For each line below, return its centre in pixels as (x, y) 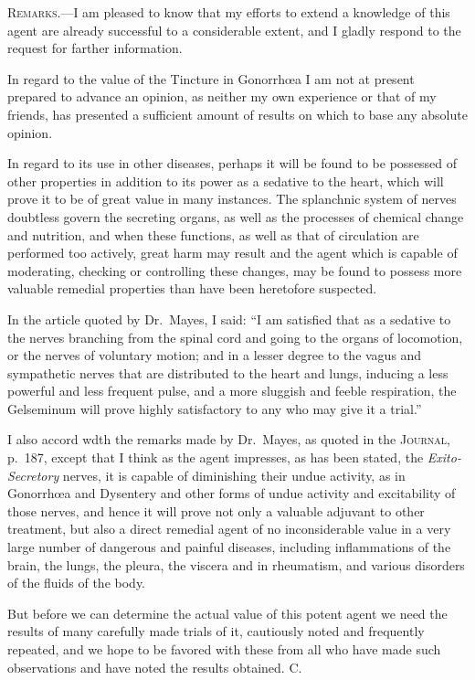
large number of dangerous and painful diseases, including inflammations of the (229, 547)
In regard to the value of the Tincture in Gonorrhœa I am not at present (211, 78)
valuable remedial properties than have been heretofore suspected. (192, 288)
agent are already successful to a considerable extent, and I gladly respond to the (234, 30)
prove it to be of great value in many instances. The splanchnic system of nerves (232, 199)
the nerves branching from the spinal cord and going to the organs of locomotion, (235, 337)
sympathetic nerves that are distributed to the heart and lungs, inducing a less (228, 372)
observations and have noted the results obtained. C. (155, 667)
